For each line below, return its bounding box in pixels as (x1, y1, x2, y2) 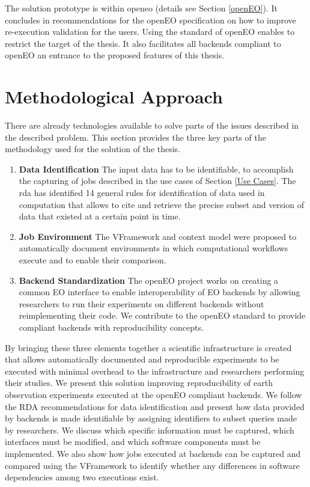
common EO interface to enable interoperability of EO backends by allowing (19, 286, 300, 298)
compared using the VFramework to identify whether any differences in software (5, 459, 300, 471)
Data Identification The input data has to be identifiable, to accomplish (19, 162, 294, 175)
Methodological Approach (5, 84, 223, 109)
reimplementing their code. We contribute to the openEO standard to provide (19, 309, 306, 322)
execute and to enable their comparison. (19, 254, 166, 266)
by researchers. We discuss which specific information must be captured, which (5, 423, 294, 436)
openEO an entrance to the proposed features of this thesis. (5, 49, 225, 61)
